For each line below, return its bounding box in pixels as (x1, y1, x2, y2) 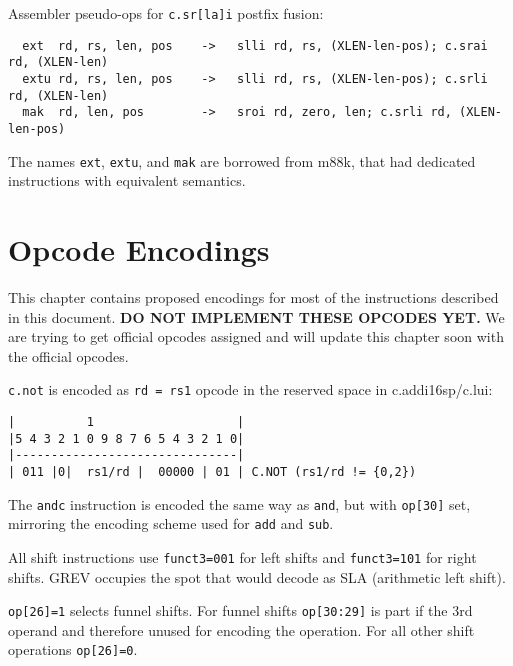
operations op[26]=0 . (8, 639, 138, 660)
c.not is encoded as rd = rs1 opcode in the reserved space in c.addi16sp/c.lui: (8, 379, 493, 400)
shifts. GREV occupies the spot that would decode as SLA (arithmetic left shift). (8, 566, 506, 587)
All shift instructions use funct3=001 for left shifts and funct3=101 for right (8, 546, 477, 567)
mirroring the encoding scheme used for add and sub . (8, 513, 334, 534)
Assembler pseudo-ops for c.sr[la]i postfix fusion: (8, 3, 324, 23)
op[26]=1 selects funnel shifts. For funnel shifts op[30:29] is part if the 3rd (8, 600, 473, 621)
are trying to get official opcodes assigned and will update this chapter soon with (8, 326, 504, 347)
